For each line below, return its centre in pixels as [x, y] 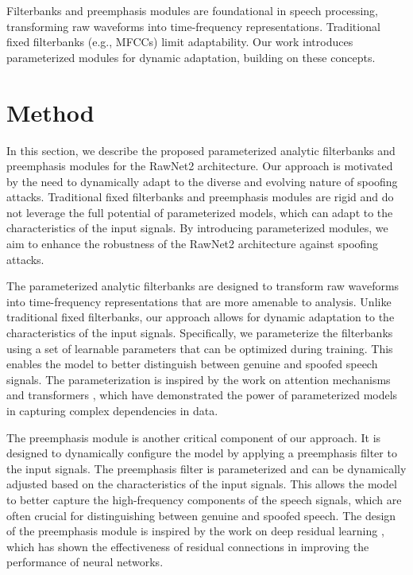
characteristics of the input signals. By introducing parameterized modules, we [197, 228]
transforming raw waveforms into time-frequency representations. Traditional [193, 26]
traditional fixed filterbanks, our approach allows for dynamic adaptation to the [201, 317]
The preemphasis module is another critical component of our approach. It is [194, 437]
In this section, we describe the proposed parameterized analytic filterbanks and [201, 150]
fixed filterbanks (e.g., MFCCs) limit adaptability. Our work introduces [180, 42]
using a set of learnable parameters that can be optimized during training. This [200, 348]
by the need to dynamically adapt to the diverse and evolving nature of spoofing [202, 181]
